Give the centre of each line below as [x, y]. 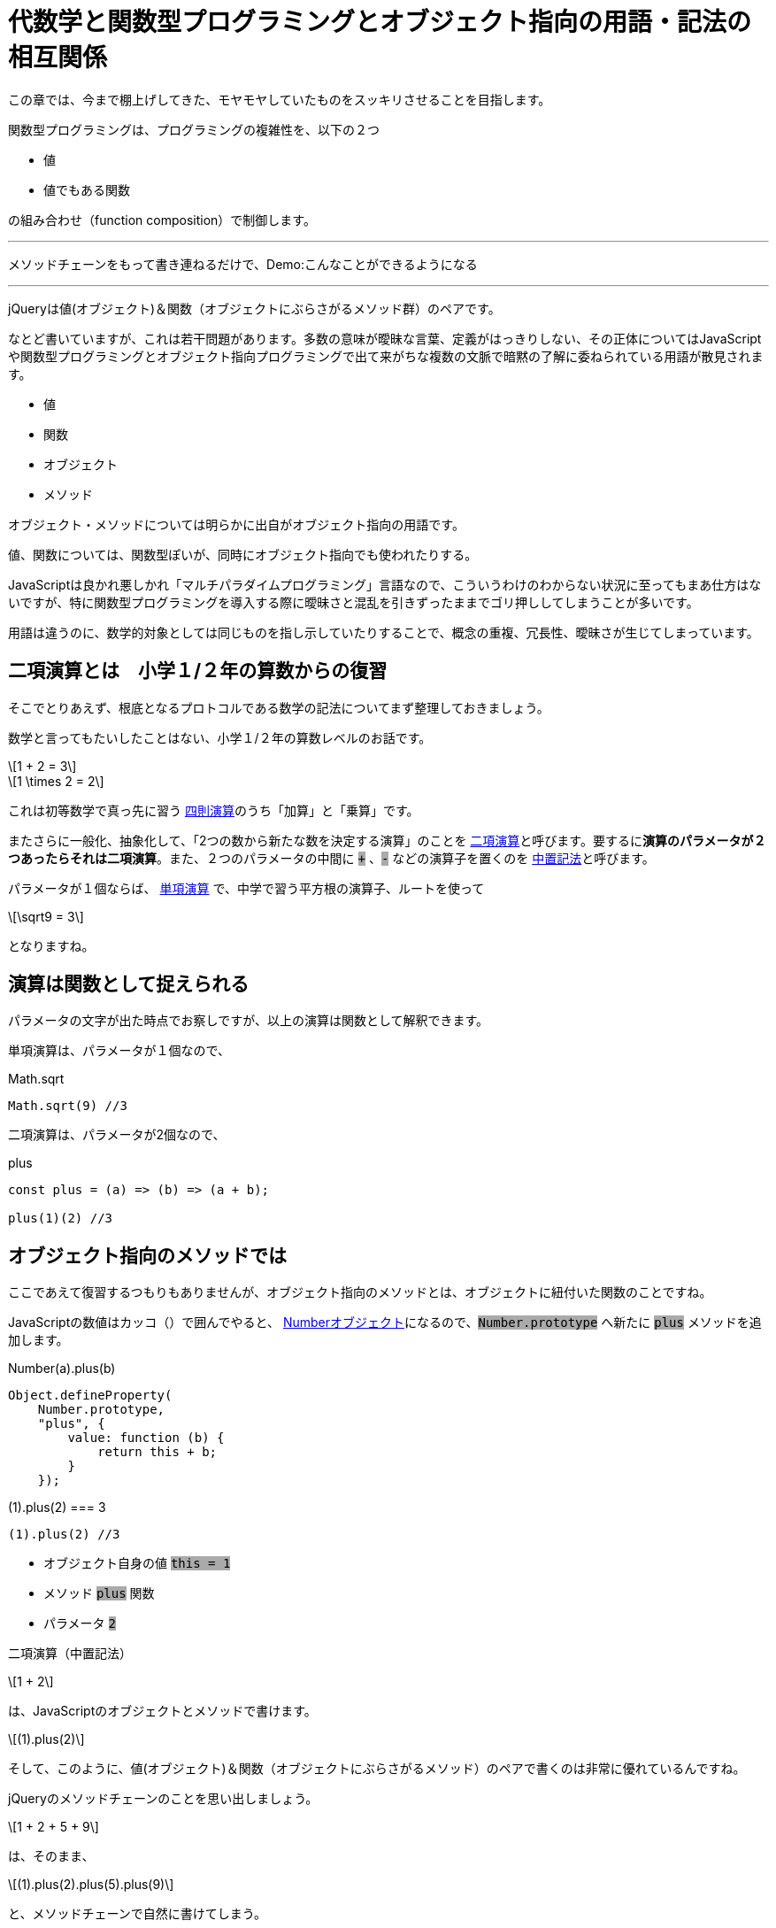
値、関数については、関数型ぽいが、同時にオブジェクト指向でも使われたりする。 [243, 554]
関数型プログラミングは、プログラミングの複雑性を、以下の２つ [194, 129]
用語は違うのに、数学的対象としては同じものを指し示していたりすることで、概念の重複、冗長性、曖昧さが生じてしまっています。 [384, 632]
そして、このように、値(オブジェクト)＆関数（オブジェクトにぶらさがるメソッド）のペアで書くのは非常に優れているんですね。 [377, 1769]
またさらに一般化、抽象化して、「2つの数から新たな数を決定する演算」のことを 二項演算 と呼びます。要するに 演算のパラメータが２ [387, 840]
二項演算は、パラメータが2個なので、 [117, 1135]
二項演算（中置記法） [70, 1654]
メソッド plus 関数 [99, 1593]
